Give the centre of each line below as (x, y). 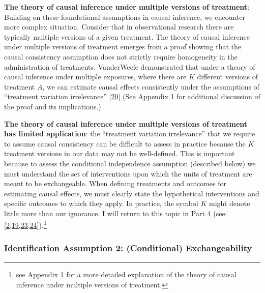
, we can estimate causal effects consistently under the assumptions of (151, 86)
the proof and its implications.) (53, 106)
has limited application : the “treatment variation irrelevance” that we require (130, 134)
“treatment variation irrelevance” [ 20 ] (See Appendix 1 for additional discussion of (132, 96)
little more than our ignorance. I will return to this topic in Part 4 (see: (116, 213)
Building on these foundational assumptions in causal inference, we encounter (125, 17)
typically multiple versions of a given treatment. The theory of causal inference (127, 36)
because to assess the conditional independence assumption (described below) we (130, 163)
